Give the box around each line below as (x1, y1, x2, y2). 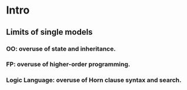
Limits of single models (6, 27, 93, 37)
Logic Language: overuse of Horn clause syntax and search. (6, 76, 182, 84)
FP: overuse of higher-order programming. (6, 60, 131, 68)
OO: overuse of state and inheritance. (6, 45, 116, 53)
